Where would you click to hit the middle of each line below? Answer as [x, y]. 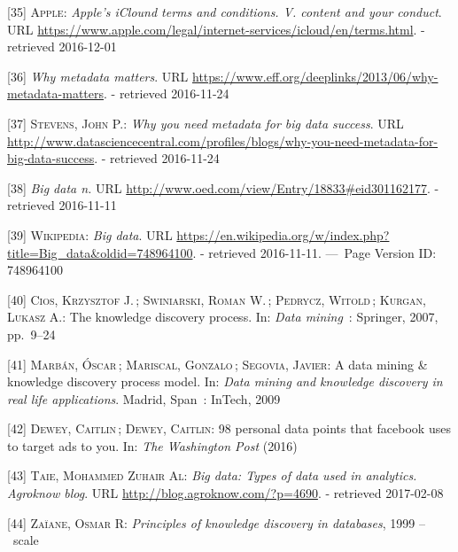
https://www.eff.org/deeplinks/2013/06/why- [315, 76]
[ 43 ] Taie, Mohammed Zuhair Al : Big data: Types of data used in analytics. [212, 475]
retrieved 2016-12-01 [62, 47]
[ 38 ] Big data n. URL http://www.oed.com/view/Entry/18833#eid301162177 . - [223, 187]
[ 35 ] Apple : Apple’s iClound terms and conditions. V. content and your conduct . [225, 12]
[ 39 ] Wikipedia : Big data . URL [90, 234]
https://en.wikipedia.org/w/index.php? [283, 234]
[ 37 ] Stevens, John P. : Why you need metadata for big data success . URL [206, 123]
